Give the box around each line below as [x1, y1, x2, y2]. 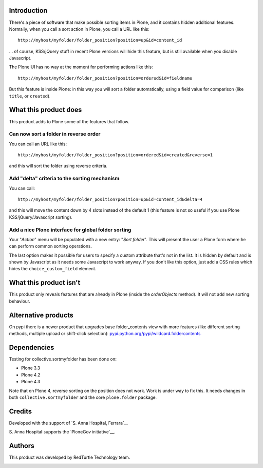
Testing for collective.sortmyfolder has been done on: [9, 356, 117, 362]
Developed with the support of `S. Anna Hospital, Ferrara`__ [9, 420, 129, 426]
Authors [9, 442, 35, 450]
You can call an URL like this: [9, 141, 67, 147]
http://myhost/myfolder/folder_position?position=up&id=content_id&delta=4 [18, 197, 203, 202]
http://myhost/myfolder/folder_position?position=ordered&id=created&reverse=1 [18, 152, 213, 158]
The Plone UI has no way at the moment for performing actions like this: [9, 64, 153, 70]
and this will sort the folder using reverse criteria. [9, 163, 108, 169]
